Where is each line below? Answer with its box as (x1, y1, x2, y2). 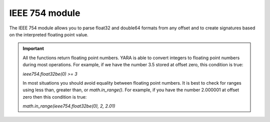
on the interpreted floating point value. (9, 31, 88, 37)
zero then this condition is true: (22, 94, 87, 100)
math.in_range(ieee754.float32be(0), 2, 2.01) (22, 103, 115, 109)
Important (22, 45, 44, 52)
